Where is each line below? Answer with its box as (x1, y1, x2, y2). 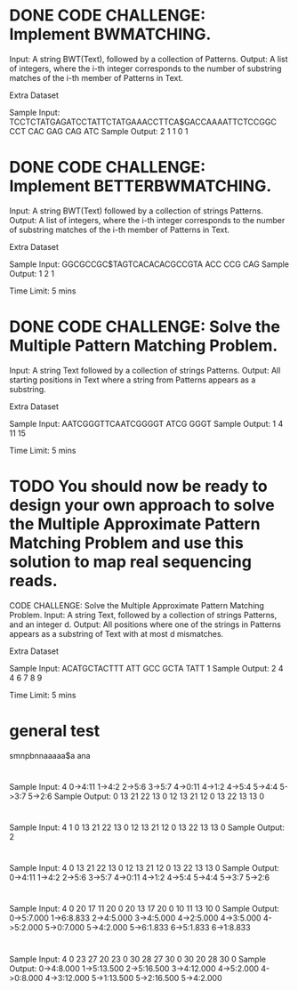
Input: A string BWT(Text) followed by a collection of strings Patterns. (9, 205, 264, 216)
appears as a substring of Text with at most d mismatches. (9, 628, 224, 639)
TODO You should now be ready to (9, 477, 269, 496)
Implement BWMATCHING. (9, 24, 212, 44)
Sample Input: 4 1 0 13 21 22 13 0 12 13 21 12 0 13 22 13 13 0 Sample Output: (9, 822, 285, 833)
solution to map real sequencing (9, 552, 252, 572)
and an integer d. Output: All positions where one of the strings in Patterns (9, 619, 282, 630)
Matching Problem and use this (9, 533, 245, 552)
